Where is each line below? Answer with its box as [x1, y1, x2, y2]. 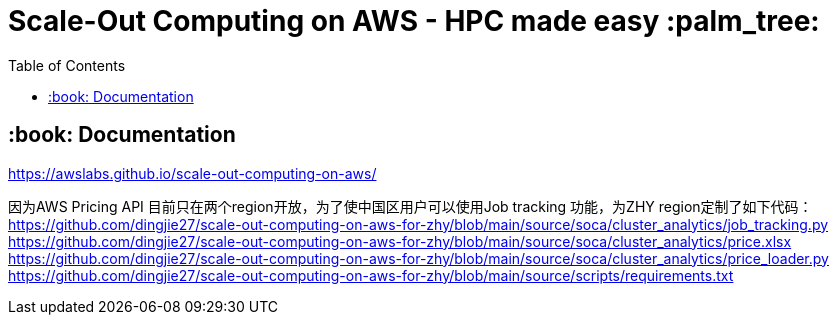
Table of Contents [8, 56, 126, 74]
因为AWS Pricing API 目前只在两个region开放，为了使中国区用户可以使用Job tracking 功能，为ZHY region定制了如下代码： [8, 197, 813, 215]
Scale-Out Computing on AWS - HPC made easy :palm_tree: [8, 4, 820, 38]
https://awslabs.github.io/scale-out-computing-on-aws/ [8, 164, 377, 182]
